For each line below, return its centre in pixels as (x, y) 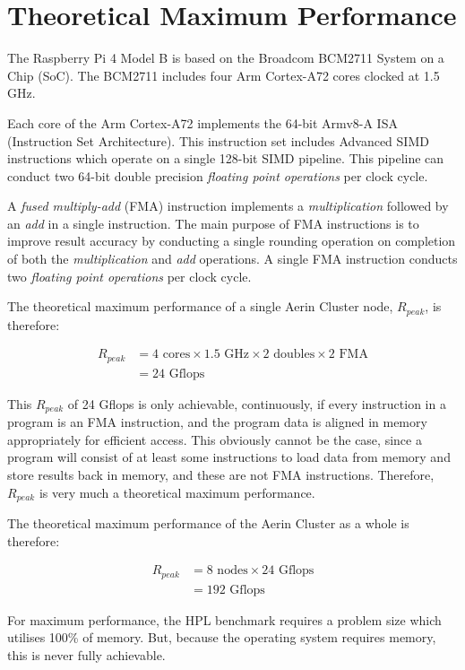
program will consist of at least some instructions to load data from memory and (229, 457)
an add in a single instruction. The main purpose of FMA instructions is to (213, 223)
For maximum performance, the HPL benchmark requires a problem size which (224, 619)
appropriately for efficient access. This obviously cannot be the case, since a (215, 439)
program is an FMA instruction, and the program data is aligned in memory (217, 422)
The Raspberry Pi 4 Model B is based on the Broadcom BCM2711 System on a (226, 58)
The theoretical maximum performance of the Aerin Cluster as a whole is (208, 523)
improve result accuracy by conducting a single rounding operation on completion (232, 241)
